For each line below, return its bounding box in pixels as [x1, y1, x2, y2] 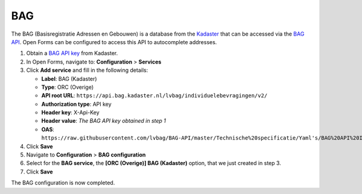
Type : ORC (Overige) [41, 83, 94, 91]
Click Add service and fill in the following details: [26, 66, 148, 74]
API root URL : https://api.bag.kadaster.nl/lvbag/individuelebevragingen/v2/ [41, 92, 268, 99]
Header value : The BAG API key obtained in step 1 [41, 117, 166, 124]
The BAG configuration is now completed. [11, 179, 115, 187]
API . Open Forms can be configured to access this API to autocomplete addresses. [11, 38, 217, 45]
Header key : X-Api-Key [41, 109, 100, 116]
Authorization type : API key [41, 100, 112, 108]
